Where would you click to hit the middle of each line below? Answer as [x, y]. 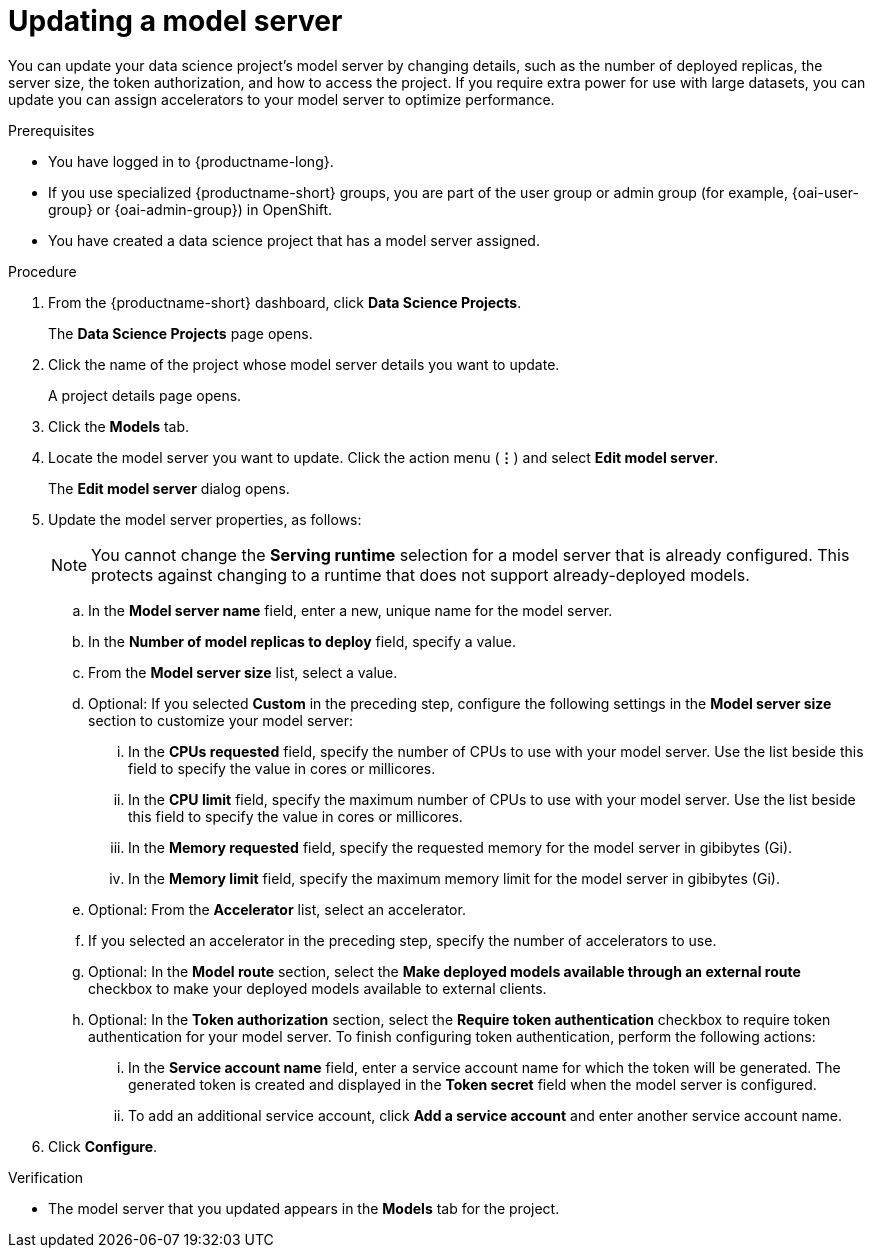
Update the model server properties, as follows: [205, 519]
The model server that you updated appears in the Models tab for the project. [304, 1208]
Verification [46, 1177]
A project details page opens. [145, 395]
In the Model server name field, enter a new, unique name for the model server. [350, 610]
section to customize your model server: [220, 720]
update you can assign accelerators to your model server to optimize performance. [281, 99]
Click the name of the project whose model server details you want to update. [304, 364]
